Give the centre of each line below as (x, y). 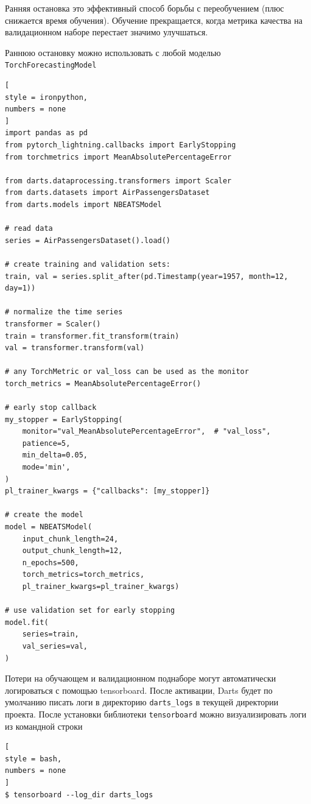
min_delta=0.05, (55, 455)
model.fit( (27, 622)
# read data (29, 229)
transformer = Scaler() (53, 324)
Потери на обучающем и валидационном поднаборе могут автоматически (141, 678)
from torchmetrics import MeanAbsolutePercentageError (118, 157)
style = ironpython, (47, 97)
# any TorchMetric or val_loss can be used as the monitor (127, 372)
